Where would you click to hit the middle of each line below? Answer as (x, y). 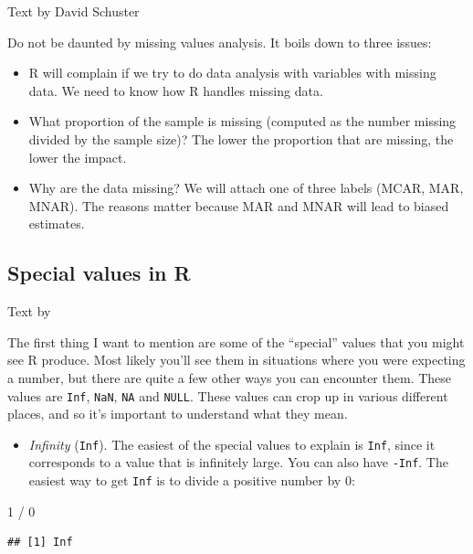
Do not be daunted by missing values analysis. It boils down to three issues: (220, 42)
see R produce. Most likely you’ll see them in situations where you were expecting (236, 360)
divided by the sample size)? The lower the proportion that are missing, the (241, 138)
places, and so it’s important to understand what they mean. (178, 414)
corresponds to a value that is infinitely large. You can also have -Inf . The (238, 462)
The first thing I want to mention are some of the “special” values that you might (236, 341)
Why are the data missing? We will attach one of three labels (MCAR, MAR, (246, 188)
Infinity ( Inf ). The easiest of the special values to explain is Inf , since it (232, 444)
